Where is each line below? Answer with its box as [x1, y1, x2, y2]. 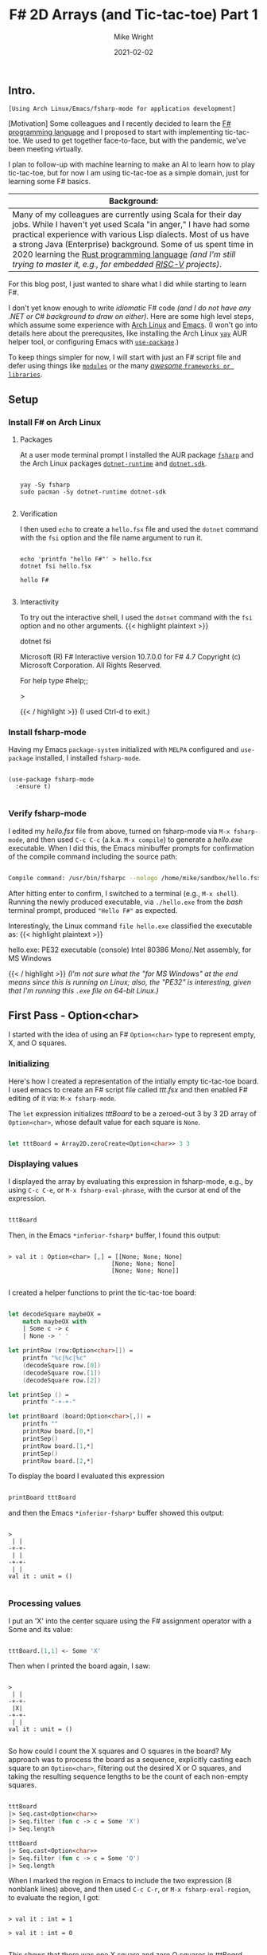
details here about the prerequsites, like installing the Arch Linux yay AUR [8, 328, 248, 338]
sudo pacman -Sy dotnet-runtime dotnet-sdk [19, 488, 167, 496]
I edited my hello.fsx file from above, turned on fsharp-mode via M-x [8, 826, 230, 836]
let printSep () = [8, 1391, 69, 1398]
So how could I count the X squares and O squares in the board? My [8, 1746, 232, 1756]
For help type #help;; [19, 676, 89, 686]
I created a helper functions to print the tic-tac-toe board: [8, 1288, 197, 1297]
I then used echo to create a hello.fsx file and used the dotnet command [19, 525, 258, 534]
